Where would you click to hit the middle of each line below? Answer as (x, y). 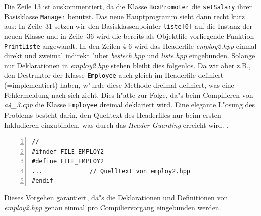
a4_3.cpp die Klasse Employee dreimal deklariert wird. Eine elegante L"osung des (130, 105)
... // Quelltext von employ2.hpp (111, 171)
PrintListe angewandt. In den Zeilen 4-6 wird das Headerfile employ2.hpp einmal (130, 45)
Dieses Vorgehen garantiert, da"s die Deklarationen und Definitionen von (116, 198)
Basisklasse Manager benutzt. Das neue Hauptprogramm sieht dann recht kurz (124, 16)
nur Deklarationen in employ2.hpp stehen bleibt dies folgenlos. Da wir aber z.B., (127, 65)
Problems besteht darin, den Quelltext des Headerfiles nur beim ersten (113, 114)
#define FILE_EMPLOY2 (68, 161)
